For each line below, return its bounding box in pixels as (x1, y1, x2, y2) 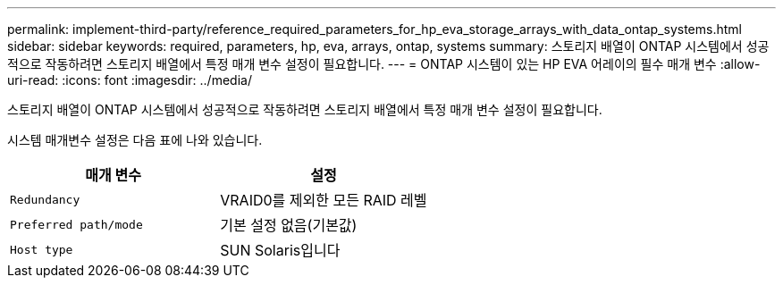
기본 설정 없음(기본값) (220, 216, 358, 234)
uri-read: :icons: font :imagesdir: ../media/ (7, 72, 252, 88)
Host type (10, 242, 73, 256)
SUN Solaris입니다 (220, 241, 341, 259)
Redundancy (10, 192, 80, 206)
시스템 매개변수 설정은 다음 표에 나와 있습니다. (7, 132, 263, 147)
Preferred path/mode (10, 217, 143, 231)
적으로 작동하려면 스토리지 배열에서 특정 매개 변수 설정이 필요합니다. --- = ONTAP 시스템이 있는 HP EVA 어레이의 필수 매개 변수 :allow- (7, 56, 761, 71)
